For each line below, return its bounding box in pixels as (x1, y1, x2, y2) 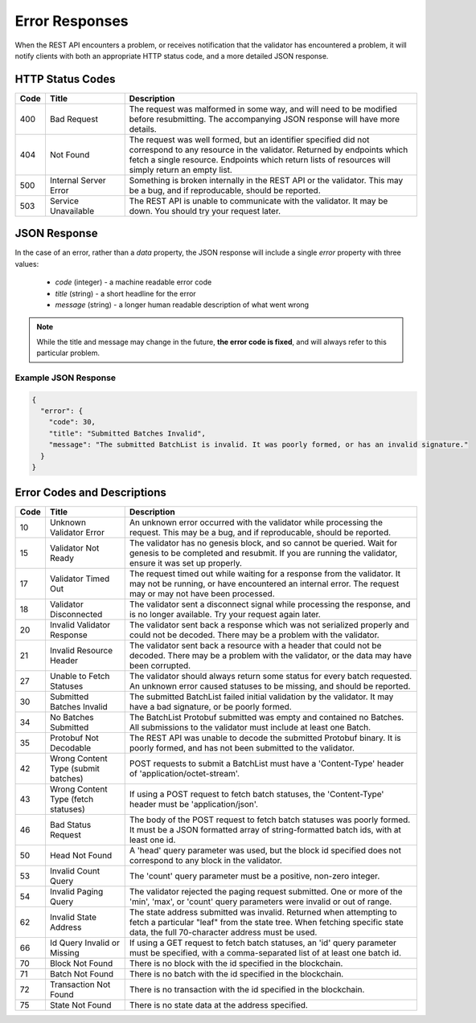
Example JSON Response (14, 372, 117, 383)
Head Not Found (49, 850, 113, 861)
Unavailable (49, 205, 95, 216)
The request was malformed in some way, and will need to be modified (129, 103, 397, 114)
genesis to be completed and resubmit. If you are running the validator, (129, 547, 398, 559)
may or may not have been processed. (129, 588, 275, 599)
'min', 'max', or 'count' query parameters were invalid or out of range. (129, 896, 392, 907)
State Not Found (49, 1000, 112, 1011)
